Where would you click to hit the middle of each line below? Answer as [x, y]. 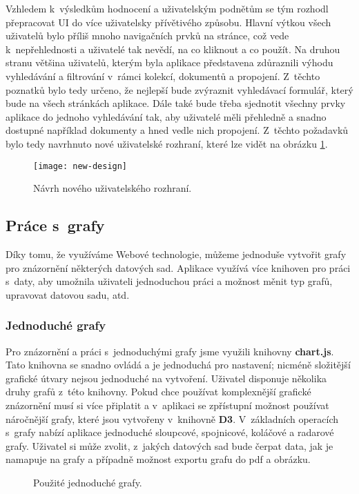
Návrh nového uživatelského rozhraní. [113, 188]
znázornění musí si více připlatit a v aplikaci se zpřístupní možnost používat [167, 405]
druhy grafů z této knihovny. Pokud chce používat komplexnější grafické [158, 392]
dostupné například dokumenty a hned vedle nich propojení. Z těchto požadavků [177, 130]
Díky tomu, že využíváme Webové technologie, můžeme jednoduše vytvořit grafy [176, 254]
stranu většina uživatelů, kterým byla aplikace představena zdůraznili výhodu [169, 62]
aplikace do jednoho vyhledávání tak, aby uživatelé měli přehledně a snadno [166, 116]
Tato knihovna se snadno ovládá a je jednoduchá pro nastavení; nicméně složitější [178, 365]
